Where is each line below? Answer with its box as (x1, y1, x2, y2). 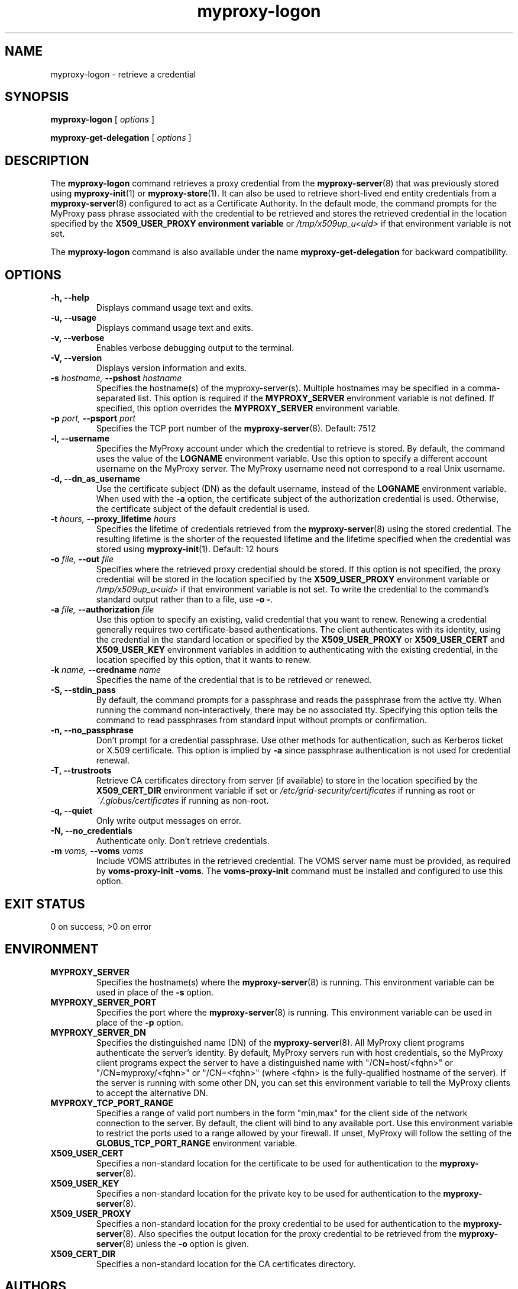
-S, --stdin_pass (50, 685, 116, 695)
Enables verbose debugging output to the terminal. (96, 343, 294, 353)
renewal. (96, 755, 129, 766)
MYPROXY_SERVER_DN (50, 1027, 146, 1037)
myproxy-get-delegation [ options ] (50, 133, 192, 143)
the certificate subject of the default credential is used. (96, 504, 310, 514)
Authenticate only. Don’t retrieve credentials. (96, 836, 270, 846)
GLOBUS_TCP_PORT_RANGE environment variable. (96, 1137, 297, 1148)
